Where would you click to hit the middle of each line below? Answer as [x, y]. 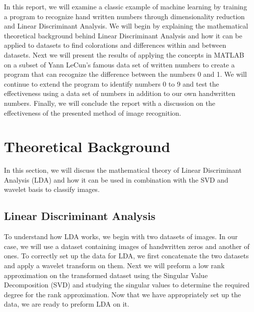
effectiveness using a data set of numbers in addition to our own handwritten [120, 93]
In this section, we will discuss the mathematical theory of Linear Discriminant [123, 170]
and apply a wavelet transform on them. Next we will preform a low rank [114, 265]
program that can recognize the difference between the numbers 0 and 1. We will [126, 74]
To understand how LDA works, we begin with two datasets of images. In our [121, 236]
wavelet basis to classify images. [52, 189]
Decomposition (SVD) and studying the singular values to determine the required [127, 285]
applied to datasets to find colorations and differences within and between [115, 45]
